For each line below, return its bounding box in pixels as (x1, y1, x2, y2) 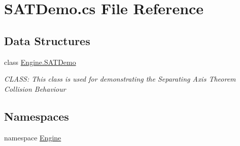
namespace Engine (4, 132, 61, 142)
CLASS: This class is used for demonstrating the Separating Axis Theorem (4, 74, 236, 84)
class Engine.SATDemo (4, 56, 76, 67)
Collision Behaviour (4, 83, 66, 94)
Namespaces (4, 108, 69, 124)
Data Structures (4, 32, 90, 48)
